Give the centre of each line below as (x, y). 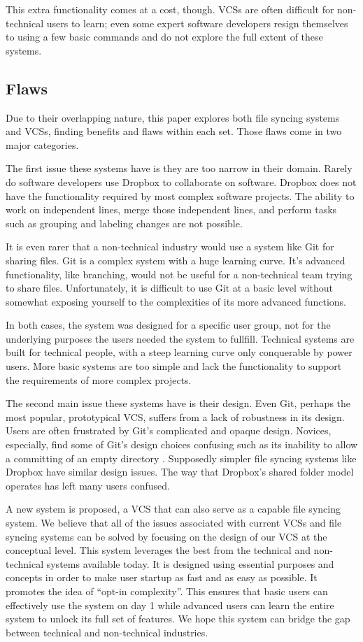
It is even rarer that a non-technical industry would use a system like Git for (170, 247)
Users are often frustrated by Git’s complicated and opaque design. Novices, (169, 430)
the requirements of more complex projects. (99, 379)
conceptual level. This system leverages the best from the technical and (158, 550)
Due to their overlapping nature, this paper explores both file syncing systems (173, 117)
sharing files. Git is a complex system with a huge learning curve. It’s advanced (176, 260)
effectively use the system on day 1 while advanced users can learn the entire (170, 605)
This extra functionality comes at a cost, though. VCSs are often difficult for (170, 9)
